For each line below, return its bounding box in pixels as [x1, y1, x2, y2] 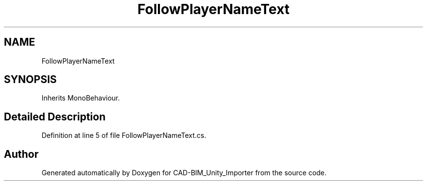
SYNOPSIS [4, 73, 57, 86]
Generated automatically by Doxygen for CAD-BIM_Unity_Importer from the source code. [41, 168, 327, 177]
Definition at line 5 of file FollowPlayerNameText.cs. [41, 131, 207, 140]
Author [4, 148, 39, 160]
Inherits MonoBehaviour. [41, 94, 120, 102]
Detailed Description [4, 110, 106, 123]
